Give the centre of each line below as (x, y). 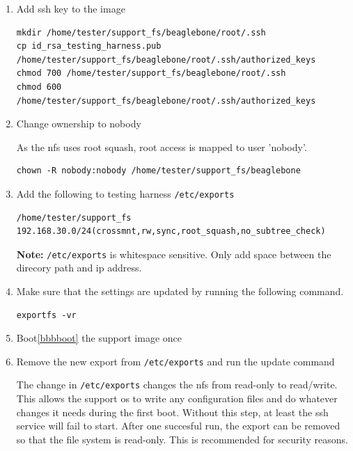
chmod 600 (39, 87)
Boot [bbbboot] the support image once (99, 338)
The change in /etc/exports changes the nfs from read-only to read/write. (177, 385)
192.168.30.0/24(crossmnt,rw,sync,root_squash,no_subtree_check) (171, 231)
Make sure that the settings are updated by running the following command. (180, 291)
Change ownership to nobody (79, 124)
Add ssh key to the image (71, 8)
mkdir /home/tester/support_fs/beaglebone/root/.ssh (141, 32)
